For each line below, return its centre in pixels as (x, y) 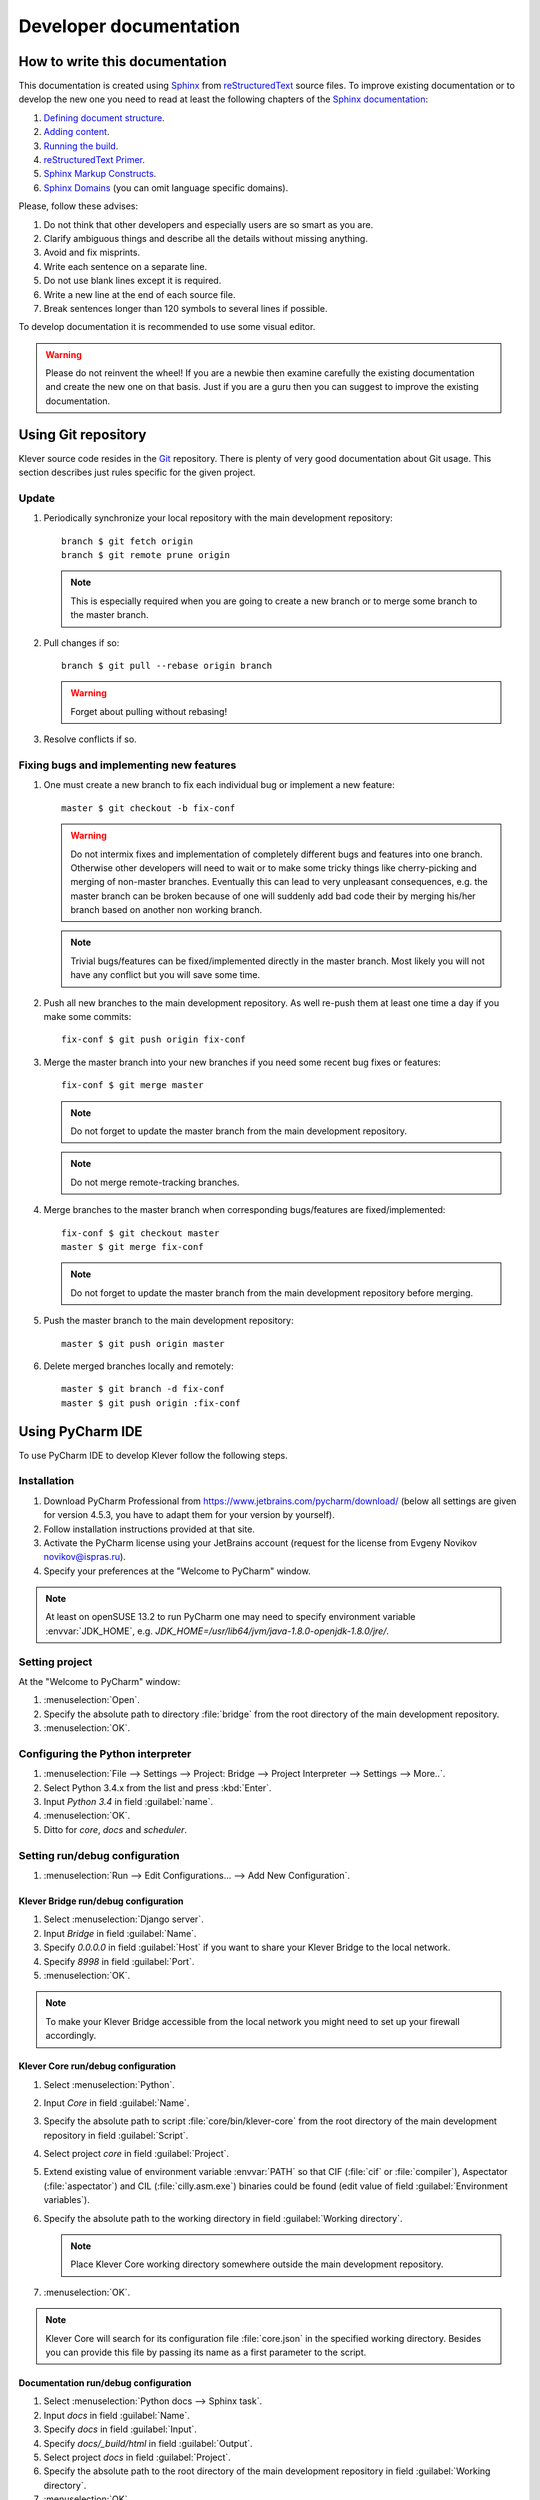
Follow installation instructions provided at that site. (149, 1529)
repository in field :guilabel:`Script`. (116, 2135)
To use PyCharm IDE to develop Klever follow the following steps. (153, 1455)
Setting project (55, 1662)
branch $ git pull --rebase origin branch (167, 666)
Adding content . (76, 132)
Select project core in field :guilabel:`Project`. (136, 2154)
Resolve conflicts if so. (90, 739)
